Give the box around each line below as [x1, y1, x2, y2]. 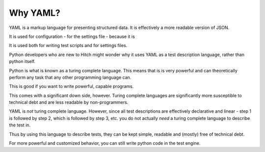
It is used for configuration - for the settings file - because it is [9, 33, 135, 39]
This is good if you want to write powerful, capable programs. [9, 84, 134, 90]
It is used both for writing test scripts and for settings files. [9, 42, 128, 49]
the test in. [9, 122, 31, 128]
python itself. [9, 59, 36, 64]
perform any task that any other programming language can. [9, 74, 132, 80]
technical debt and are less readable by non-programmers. [9, 99, 129, 105]
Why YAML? [9, 7, 61, 18]
